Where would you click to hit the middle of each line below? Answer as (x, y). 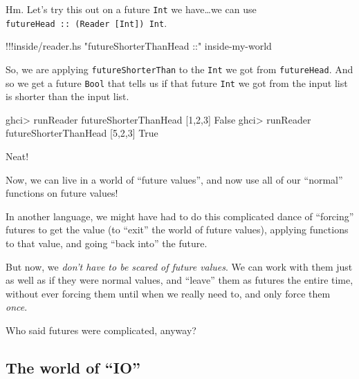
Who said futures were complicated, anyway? (101, 330)
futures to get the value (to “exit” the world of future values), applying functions (177, 230)
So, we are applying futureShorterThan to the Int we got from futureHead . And (179, 69)
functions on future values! (62, 193)
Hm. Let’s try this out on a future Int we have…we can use (131, 9)
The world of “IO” (73, 367)
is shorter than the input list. (67, 96)
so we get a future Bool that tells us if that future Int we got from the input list (177, 82)
